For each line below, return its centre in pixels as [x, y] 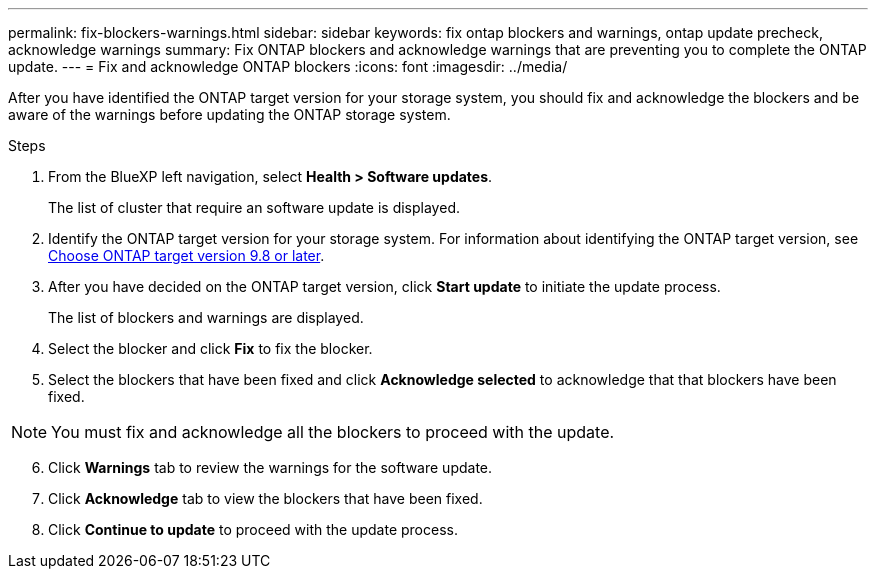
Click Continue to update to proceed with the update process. [253, 529]
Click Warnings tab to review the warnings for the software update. [270, 467]
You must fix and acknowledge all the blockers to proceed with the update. [333, 432]
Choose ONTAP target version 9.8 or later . [186, 255]
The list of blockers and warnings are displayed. [206, 317]
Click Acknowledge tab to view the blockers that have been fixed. [265, 498]
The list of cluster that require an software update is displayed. [254, 207]
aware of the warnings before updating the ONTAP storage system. [229, 114]
